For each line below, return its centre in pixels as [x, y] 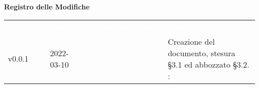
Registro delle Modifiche [47, 6]
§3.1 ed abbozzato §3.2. [208, 64]
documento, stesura [201, 53]
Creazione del [191, 41]
